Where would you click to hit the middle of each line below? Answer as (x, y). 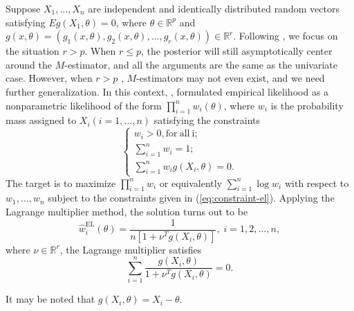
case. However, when (49, 78)
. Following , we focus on (286, 36)
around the (29, 64)
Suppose (23, 8)
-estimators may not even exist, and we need (231, 78)
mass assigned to (41, 120)
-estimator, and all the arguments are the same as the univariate (201, 64)
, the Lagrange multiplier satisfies (131, 249)
